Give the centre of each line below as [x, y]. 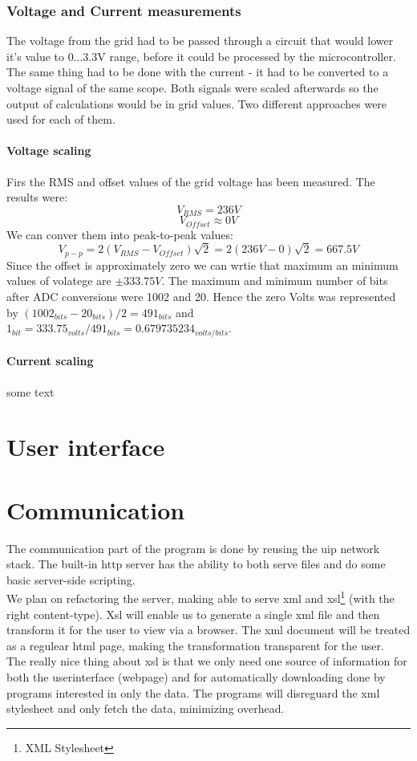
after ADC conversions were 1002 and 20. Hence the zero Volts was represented [201, 297]
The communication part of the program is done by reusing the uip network [193, 548]
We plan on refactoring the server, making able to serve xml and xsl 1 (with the [200, 597]
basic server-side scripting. [71, 579]
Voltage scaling [49, 151]
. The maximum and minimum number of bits [275, 281]
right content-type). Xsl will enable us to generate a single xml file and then [193, 614]
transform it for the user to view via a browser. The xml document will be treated [208, 630]
